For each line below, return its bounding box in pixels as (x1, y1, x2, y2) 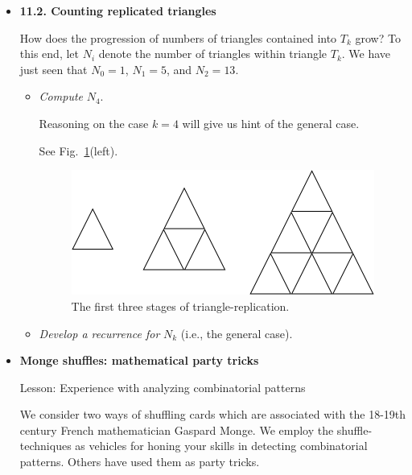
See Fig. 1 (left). (39, 142, 118, 159)
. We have (341, 45, 391, 62)
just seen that (19, 60, 88, 77)
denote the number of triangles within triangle (98, 45, 328, 62)
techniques (19, 437, 72, 454)
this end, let (19, 45, 79, 62)
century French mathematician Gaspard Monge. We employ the (19, 421, 334, 438)
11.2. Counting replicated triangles (19, 2, 216, 19)
